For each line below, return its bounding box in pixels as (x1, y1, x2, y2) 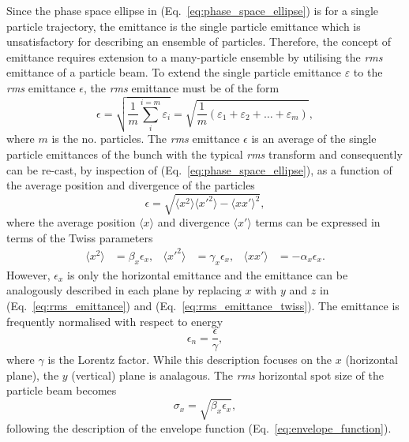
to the (353, 64, 383, 81)
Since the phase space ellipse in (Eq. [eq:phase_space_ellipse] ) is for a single (6, 2, 379, 18)
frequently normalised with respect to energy (6, 313, 223, 329)
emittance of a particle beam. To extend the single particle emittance (6, 64, 342, 81)
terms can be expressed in (255, 214, 381, 230)
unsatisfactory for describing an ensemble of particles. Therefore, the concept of (6, 33, 392, 50)
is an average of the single (251, 130, 377, 147)
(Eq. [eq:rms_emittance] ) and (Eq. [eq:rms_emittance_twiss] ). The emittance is (6, 297, 400, 313)
